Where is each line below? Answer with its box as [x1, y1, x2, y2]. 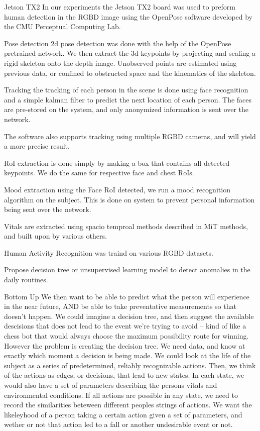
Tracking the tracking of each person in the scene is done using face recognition [4, 84, 248, 95]
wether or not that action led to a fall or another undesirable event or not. [4, 419, 233, 429]
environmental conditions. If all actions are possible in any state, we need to [4, 389, 238, 400]
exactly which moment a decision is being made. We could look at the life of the [4, 350, 251, 361]
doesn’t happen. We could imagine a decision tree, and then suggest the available [4, 310, 254, 321]
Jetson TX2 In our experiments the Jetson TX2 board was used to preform [4, 2, 235, 12]
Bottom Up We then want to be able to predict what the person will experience [4, 291, 249, 301]
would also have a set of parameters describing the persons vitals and [4, 380, 217, 390]
